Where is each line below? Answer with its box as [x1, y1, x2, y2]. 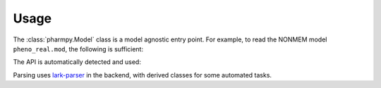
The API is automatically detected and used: [13, 58, 141, 66]
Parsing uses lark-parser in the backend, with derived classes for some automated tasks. [13, 70, 272, 79]
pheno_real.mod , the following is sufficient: [13, 44, 144, 53]
